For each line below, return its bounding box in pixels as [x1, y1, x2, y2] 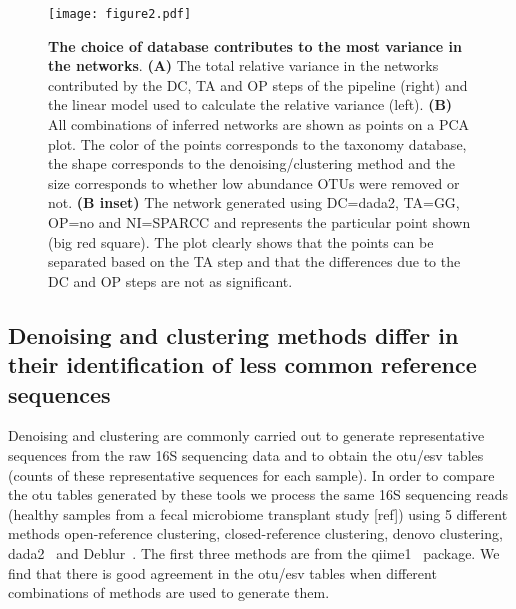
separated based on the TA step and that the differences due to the [48, 251, 461, 272]
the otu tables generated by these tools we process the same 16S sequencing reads [8, 484, 508, 505]
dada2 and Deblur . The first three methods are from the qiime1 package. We [8, 542, 500, 563]
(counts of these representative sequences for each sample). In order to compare [8, 464, 495, 485]
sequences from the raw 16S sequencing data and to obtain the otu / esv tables [8, 444, 484, 465]
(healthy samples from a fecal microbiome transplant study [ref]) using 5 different [8, 503, 508, 524]
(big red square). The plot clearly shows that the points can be [48, 231, 434, 252]
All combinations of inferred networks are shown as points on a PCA [48, 114, 470, 135]
